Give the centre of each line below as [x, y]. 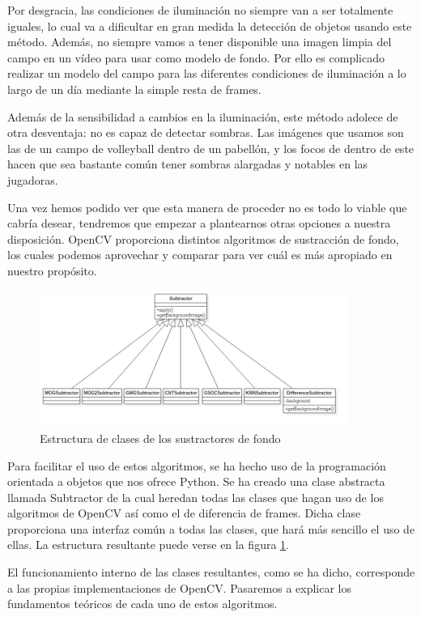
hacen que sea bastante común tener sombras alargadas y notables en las [188, 164]
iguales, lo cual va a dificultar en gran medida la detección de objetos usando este [210, 26]
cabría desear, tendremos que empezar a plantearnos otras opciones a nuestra [199, 223]
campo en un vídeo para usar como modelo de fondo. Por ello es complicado [196, 57]
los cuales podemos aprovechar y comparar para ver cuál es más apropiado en [200, 255]
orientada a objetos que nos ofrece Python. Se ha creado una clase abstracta [196, 481]
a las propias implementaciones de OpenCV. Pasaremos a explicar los [180, 587]
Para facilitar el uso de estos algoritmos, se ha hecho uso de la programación [197, 465]
